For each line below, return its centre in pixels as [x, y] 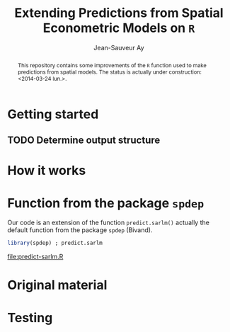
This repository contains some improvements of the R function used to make [112, 65]
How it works [47, 171]
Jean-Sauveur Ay [119, 47]
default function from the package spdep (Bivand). [80, 230]
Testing [30, 317]
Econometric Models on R [119, 28]
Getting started [53, 114]
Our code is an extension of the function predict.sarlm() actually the [109, 223]
